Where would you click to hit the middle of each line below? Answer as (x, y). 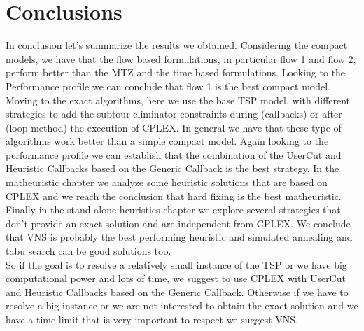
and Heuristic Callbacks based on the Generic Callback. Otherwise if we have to (177, 291)
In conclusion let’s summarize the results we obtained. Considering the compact (177, 45)
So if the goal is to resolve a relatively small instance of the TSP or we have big (176, 264)
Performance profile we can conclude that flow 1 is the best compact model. (168, 86)
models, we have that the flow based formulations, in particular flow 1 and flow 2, (181, 58)
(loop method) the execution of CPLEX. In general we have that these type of (174, 127)
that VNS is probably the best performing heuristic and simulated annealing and (179, 237)
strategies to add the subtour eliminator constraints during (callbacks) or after (174, 114)
